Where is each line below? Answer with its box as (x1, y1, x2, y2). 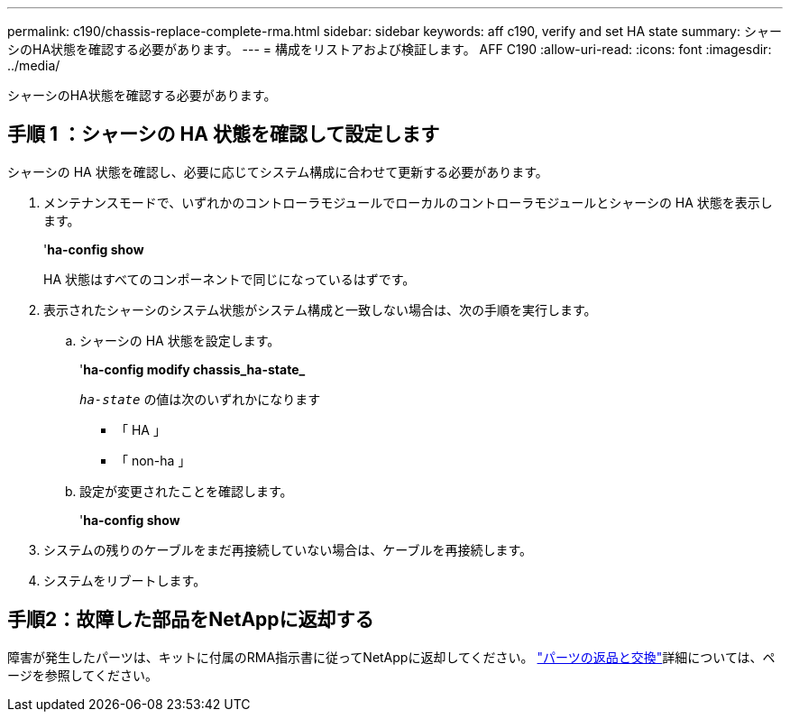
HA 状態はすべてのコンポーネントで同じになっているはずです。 (43, 271, 416, 287)
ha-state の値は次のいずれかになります (79, 391, 321, 407)
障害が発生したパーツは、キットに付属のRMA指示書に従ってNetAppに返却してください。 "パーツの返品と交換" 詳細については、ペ (7, 649, 776, 665)
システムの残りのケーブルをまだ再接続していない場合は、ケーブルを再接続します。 (43, 541, 533, 558)
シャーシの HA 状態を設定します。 (79, 332, 280, 348)
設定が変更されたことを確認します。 (79, 483, 293, 499)
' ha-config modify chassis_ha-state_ (79, 361, 306, 377)
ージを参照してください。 (7, 667, 158, 683)
